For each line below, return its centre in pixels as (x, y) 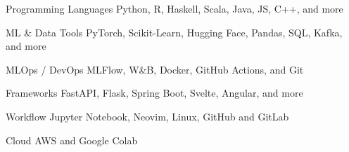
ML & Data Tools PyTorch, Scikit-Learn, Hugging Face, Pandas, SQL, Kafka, (174, 32)
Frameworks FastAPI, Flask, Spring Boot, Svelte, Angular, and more (154, 93)
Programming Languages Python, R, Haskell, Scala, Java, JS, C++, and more (174, 8)
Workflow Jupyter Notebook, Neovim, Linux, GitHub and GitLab (147, 116)
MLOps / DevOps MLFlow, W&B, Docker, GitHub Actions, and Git (155, 69)
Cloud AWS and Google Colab (72, 140)
